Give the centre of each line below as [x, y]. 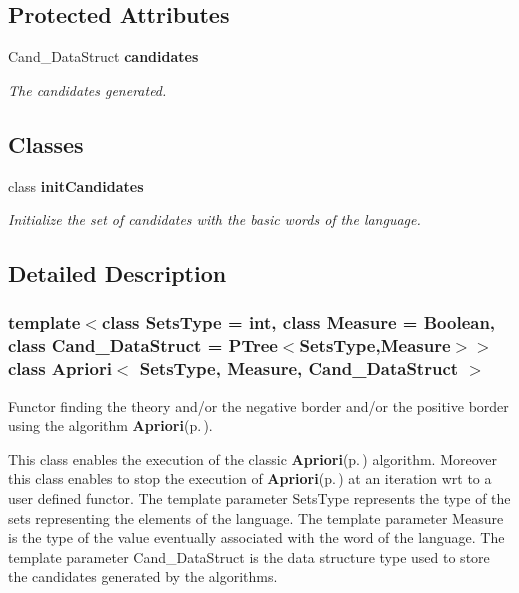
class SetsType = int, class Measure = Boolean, [298, 322]
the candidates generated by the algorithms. [143, 576]
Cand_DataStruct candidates [103, 56]
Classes [46, 143]
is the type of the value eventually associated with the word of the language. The [256, 537]
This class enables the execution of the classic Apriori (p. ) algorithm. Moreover [253, 458]
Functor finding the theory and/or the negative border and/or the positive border [258, 405]
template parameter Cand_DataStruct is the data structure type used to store [249, 556]
